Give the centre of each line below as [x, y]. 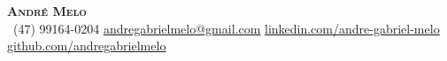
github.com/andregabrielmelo [87, 46]
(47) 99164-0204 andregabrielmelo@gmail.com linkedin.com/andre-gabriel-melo [226, 28]
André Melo [47, 11]
